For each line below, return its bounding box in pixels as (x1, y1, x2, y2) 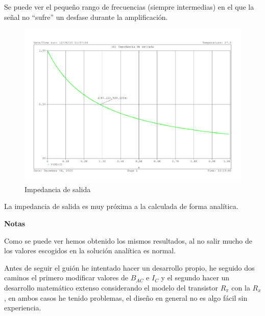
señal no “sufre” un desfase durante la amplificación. (4, 11, 168, 22)
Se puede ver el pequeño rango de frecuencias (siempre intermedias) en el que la (4, 2, 254, 12)
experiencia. (4, 302, 41, 313)
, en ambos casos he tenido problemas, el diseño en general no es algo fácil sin (4, 292, 248, 303)
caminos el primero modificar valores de (4, 272, 128, 283)
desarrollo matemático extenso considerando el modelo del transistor (4, 282, 219, 293)
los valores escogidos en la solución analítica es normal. (4, 245, 176, 256)
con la (231, 282, 250, 293)
